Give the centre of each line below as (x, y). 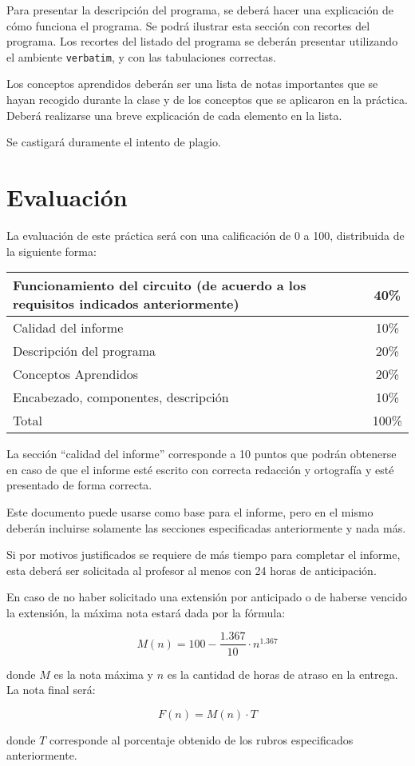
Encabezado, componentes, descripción (121, 397)
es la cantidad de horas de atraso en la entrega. (283, 674)
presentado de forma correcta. (79, 485)
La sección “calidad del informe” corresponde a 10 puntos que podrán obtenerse (202, 454)
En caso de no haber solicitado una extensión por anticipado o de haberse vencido (207, 597)
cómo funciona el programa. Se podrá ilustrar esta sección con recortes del (188, 25)
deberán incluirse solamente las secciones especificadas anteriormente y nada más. (206, 527)
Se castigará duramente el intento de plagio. (114, 142)
